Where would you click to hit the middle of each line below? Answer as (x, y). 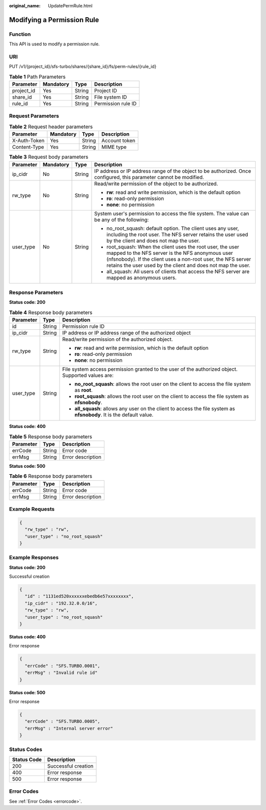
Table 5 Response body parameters (50, 436)
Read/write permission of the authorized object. (118, 339)
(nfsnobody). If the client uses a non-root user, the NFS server (179, 259)
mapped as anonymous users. (142, 278)
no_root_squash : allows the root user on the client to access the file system (163, 384)
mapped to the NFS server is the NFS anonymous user (170, 253)
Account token (118, 141)
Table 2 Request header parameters (51, 127)
